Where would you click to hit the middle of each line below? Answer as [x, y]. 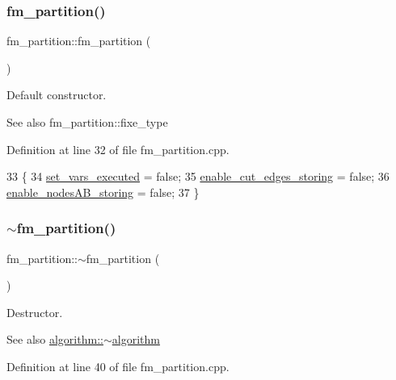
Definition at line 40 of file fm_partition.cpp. [118, 366]
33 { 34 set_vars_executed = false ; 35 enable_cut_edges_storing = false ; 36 [198, 176]
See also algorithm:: [55, 339]
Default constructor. [57, 95]
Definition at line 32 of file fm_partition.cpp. [118, 149]
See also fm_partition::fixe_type [87, 122]
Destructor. [35, 312]
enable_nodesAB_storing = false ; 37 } [103, 192]
